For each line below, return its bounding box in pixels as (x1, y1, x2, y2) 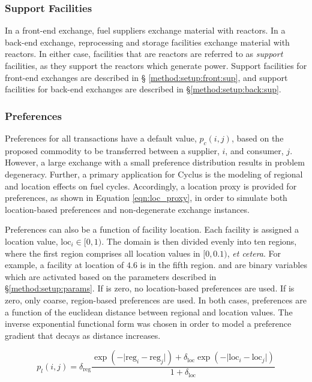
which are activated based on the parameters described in (5, 270, 217, 282)
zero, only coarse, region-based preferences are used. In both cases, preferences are (5, 293, 307, 306)
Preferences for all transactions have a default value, (5, 132, 197, 144)
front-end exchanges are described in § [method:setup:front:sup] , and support (5, 71, 288, 83)
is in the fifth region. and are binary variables (140, 258, 307, 271)
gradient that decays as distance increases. (5, 329, 161, 341)
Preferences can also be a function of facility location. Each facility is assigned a (5, 223, 299, 236)
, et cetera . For (227, 246, 281, 259)
